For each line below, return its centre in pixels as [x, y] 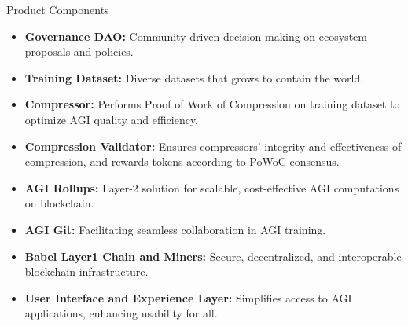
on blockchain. [59, 203]
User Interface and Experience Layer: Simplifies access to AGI [188, 297]
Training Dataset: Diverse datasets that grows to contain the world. [194, 77]
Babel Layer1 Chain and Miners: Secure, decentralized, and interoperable [213, 256]
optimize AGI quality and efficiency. [112, 119]
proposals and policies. [79, 51]
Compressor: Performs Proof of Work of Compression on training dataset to [212, 104]
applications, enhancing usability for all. [121, 313]
